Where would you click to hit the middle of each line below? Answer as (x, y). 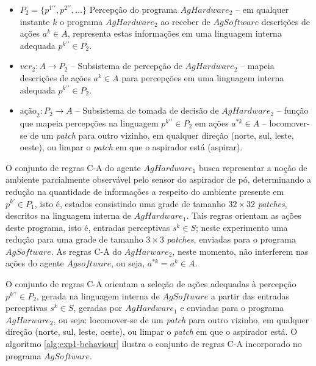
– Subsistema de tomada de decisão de (147, 110)
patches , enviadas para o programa (232, 239)
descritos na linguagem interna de (68, 215)
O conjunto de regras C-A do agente (73, 167)
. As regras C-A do (86, 251)
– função (293, 110)
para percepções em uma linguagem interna (203, 77)
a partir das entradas (250, 295)
